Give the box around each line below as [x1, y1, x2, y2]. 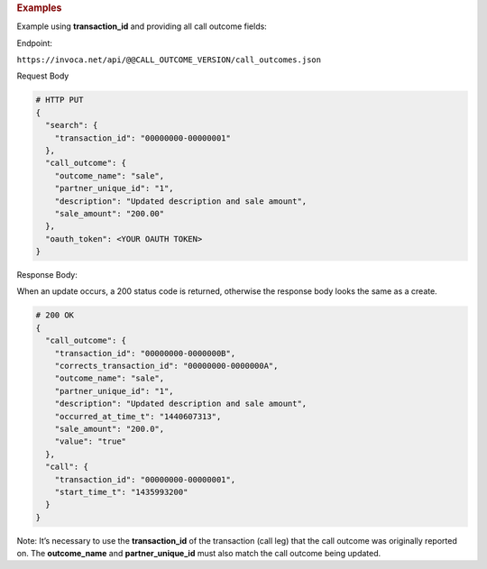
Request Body [16, 70, 69, 81]
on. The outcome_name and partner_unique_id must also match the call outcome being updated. [16, 548, 381, 559]
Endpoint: [16, 37, 53, 49]
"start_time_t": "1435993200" [54, 487, 188, 497]
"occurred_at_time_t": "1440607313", [54, 411, 222, 421]
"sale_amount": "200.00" [54, 208, 165, 218]
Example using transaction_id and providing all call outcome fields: [16, 21, 268, 32]
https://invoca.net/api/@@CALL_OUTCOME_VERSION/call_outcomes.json [16, 55, 322, 65]
